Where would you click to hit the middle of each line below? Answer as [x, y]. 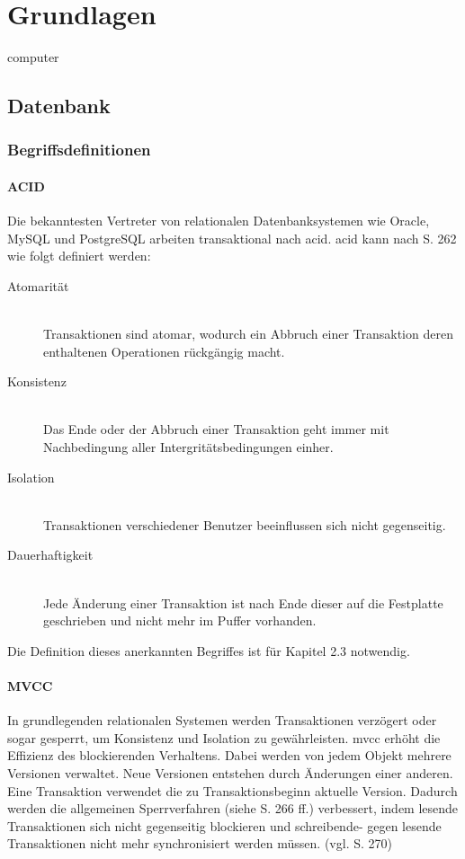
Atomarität [38, 285]
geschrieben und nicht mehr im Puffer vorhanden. [180, 620]
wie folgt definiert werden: [79, 256]
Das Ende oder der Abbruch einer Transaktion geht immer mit [216, 429]
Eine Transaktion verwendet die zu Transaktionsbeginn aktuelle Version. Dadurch [232, 790]
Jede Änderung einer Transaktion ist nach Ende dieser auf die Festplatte [243, 602]
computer [33, 57]
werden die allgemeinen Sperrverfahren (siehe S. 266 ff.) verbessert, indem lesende [233, 808]
